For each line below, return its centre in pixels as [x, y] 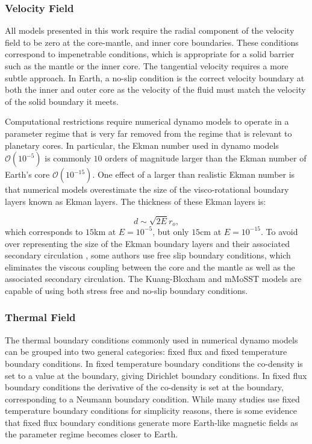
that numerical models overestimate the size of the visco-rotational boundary [147, 189]
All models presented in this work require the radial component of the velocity [150, 30]
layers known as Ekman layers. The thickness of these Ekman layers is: [136, 201]
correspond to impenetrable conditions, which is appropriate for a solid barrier [150, 54]
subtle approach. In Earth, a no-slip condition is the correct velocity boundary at [155, 77]
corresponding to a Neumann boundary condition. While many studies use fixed [152, 399]
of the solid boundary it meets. [62, 101]
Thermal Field [40, 317]
